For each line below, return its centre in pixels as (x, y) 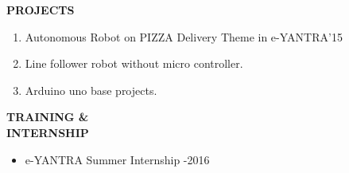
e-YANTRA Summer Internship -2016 (117, 159)
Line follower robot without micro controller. (134, 63)
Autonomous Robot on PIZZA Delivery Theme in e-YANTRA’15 (184, 36)
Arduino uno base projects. (91, 90)
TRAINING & (48, 117)
